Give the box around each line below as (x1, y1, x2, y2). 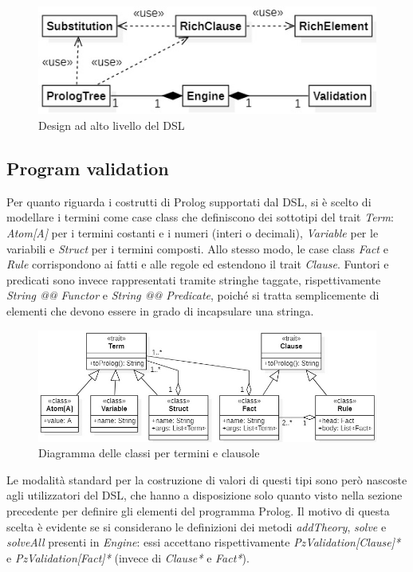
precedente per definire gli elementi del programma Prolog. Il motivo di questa (6, 502, 390, 519)
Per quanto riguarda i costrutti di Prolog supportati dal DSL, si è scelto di (6, 193, 372, 210)
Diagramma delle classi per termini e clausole (38, 445, 260, 461)
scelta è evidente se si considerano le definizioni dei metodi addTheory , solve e (6, 518, 387, 535)
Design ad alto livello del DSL (38, 117, 185, 134)
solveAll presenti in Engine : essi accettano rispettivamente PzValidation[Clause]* (6, 534, 401, 550)
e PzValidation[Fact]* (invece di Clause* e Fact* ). (6, 549, 250, 566)
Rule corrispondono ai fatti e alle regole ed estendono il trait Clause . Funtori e (6, 256, 389, 272)
